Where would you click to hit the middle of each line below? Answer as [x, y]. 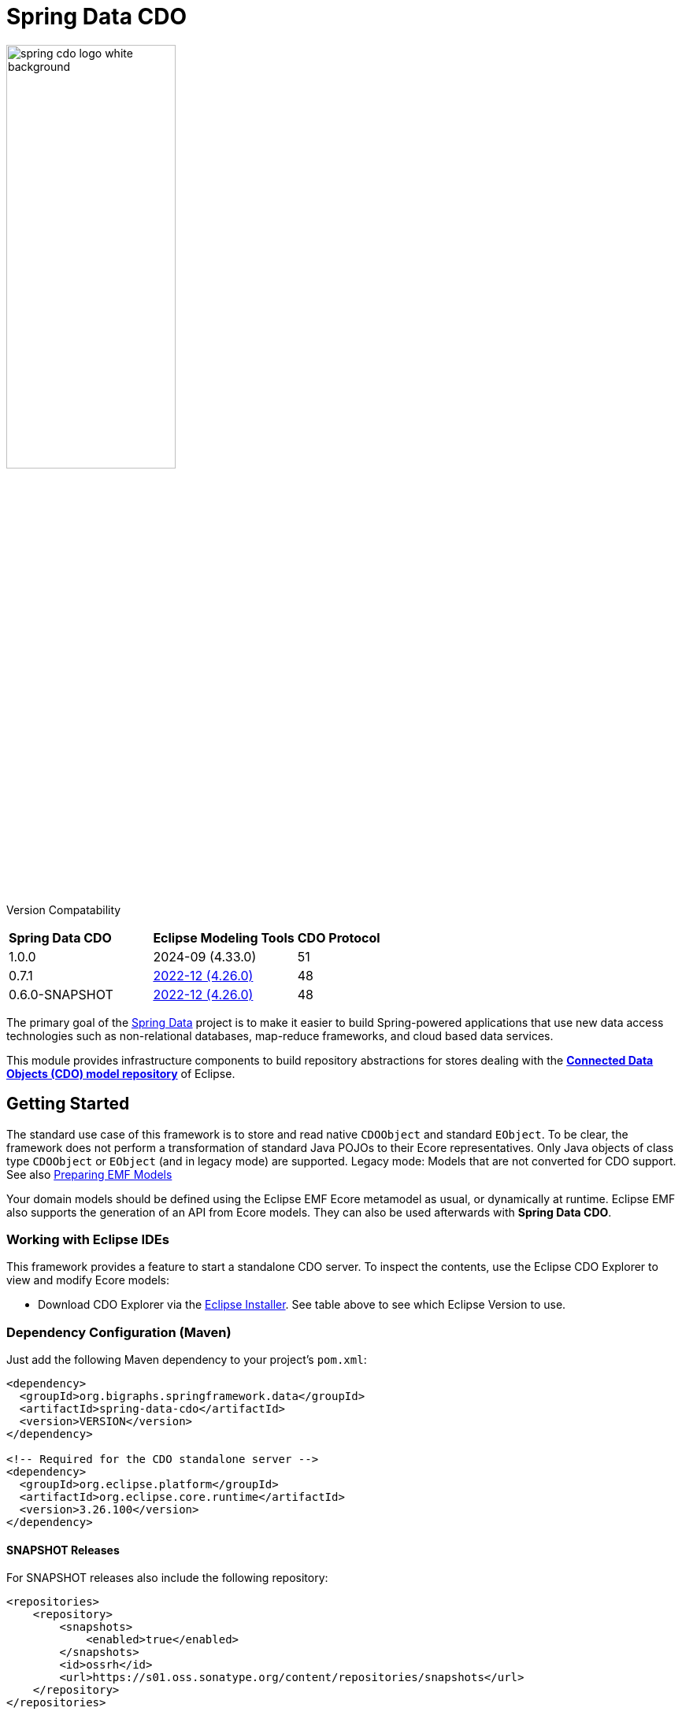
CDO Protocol [339, 937]
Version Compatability [64, 909]
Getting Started [68, 1104]
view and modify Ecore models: [88, 1280]
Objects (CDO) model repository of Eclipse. [121, 1073]
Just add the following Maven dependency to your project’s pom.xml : [187, 1360]
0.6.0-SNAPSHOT [61, 994]
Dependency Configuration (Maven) [119, 1332]
